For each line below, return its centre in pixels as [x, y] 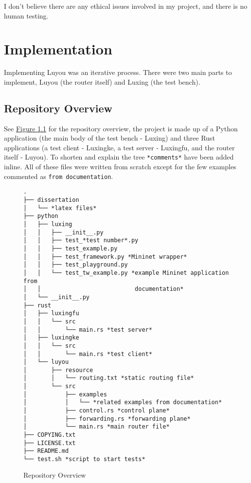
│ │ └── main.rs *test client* [88, 354]
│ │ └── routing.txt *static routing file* [109, 378]
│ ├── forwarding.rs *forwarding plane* [107, 419]
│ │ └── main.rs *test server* [88, 330]
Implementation [58, 49]
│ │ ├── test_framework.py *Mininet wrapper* [105, 257]
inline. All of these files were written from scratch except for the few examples [120, 167]
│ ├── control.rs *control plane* [97, 411]
